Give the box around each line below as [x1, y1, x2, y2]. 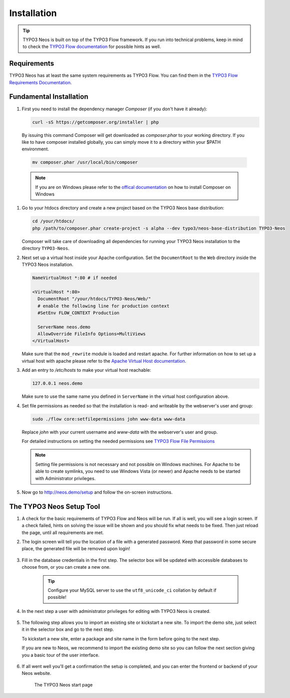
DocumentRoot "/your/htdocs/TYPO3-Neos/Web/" [37, 296, 151, 302]
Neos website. [21, 670, 51, 676]
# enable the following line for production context [37, 303, 169, 309]
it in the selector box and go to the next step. [21, 626, 114, 632]
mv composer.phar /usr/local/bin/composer [32, 159, 138, 165]
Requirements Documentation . [9, 79, 72, 85]
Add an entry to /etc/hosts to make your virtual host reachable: [21, 367, 151, 373]
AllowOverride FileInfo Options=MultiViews [37, 331, 146, 337]
